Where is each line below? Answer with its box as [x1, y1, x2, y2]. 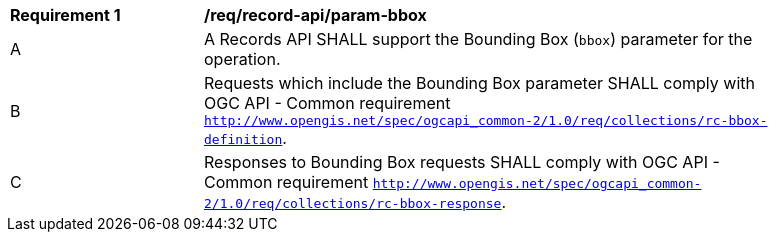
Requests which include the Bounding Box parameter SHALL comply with [204, 73, 755, 93]
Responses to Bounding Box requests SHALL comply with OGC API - [204, 152, 720, 172]
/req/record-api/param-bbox [204, 5, 427, 25]
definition [204, 132, 283, 147]
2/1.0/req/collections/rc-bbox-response [204, 196, 502, 211]
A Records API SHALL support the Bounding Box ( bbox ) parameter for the [204, 29, 753, 49]
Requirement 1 [10, 5, 121, 25]
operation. [204, 49, 281, 69]
